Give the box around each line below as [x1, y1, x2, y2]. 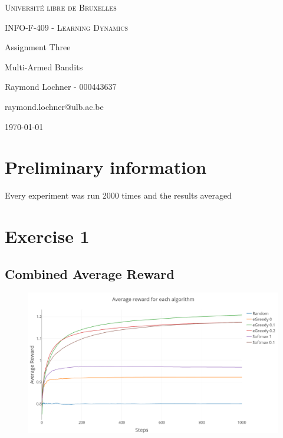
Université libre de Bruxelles [5, 1, 117, 13]
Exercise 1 [5, 224, 90, 248]
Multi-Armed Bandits [5, 60, 83, 73]
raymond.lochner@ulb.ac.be [5, 100, 104, 112]
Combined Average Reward [5, 264, 175, 283]
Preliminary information [5, 155, 207, 179]
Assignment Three [5, 41, 71, 53]
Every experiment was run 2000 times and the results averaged [5, 189, 232, 202]
